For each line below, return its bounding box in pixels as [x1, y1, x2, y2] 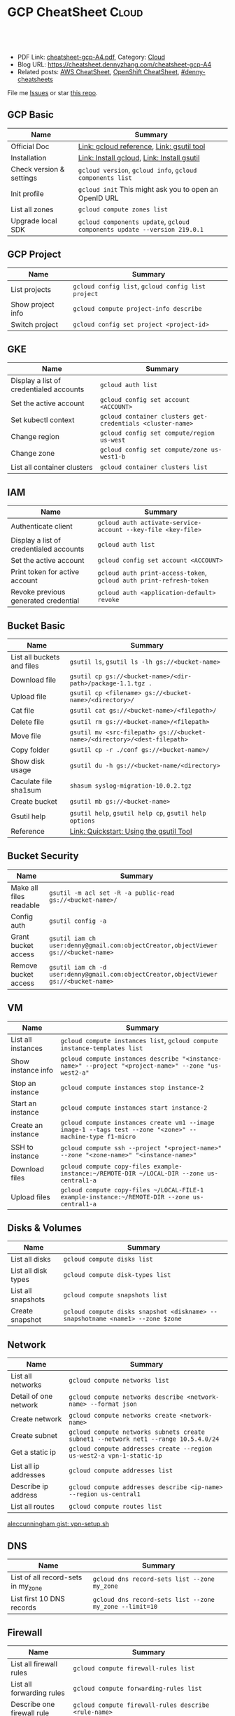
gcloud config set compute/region [100, 429, 215, 438]
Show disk [10, 757, 45, 766]
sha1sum [10, 786, 42, 795]
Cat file [10, 706, 35, 715]
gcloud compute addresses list [69, 1467, 173, 1474]
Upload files [10, 1192, 50, 1201]
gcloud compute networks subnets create [69, 1428, 205, 1436]
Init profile [10, 188, 44, 198]
